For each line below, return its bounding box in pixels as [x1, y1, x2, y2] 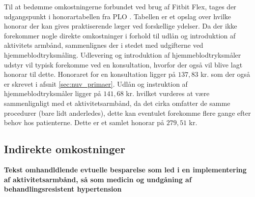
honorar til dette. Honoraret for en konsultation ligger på [4, 69, 176, 79]
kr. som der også [200, 69, 251, 79]
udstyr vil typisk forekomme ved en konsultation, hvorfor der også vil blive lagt [4, 59, 243, 69]
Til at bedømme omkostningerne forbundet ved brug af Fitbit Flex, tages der [4, 1, 236, 11]
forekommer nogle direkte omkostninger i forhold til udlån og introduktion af [4, 30, 236, 40]
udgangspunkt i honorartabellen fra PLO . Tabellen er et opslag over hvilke [4, 11, 231, 21]
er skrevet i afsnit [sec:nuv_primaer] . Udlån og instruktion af [4, 78, 188, 89]
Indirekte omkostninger [4, 141, 125, 157]
